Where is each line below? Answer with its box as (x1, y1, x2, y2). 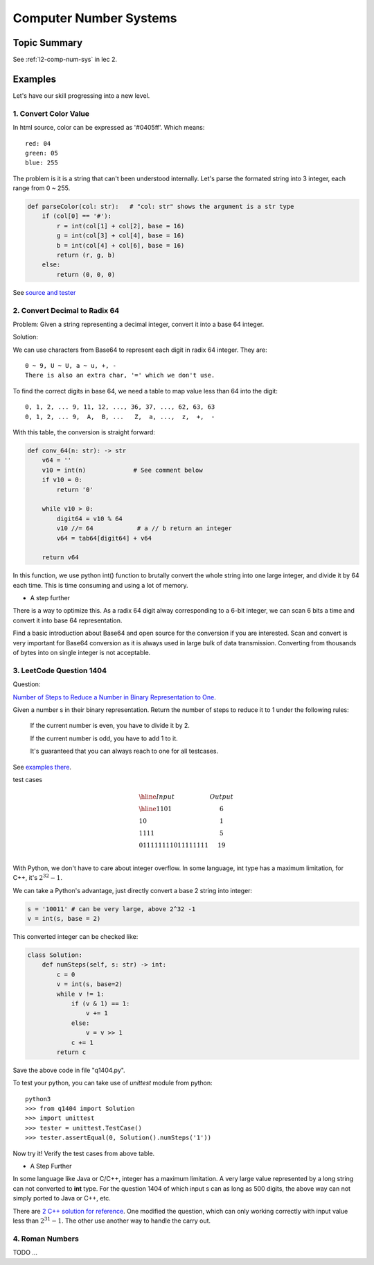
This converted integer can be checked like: (12, 933, 139, 941)
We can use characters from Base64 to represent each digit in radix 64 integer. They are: (12, 346, 268, 354)
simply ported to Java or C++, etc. (12, 1194, 111, 1203)
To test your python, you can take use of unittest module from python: (12, 1079, 213, 1087)
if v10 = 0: (42, 476, 83, 484)
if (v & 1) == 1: (71, 999, 130, 1008)
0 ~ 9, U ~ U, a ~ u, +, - (25, 362, 117, 370)
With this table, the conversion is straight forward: (12, 428, 156, 436)
